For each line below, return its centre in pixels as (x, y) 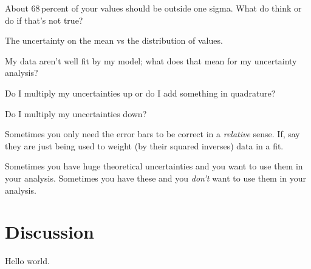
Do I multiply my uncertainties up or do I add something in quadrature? (140, 93)
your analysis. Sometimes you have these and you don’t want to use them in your (156, 178)
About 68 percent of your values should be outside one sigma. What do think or (153, 8)
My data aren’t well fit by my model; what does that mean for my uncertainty (151, 60)
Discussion (50, 232)
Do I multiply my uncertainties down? (76, 113)
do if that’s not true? (44, 20)
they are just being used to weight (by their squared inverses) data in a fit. (144, 145)
